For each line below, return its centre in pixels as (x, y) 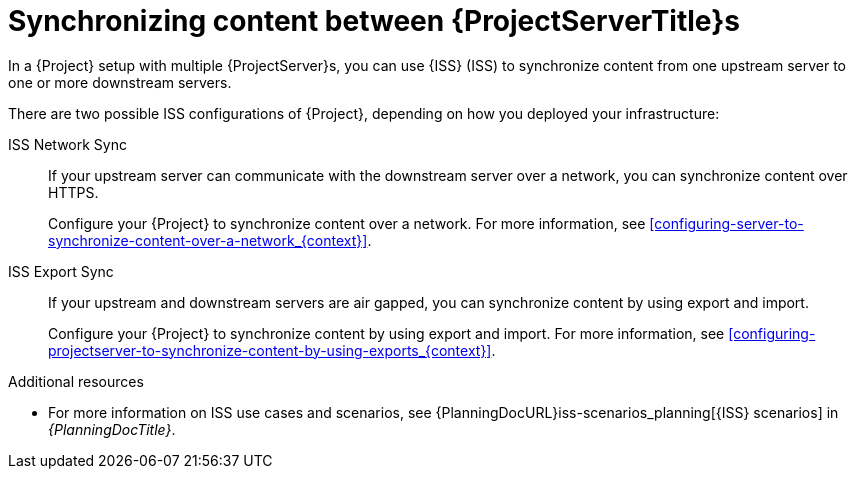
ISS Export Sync (61, 271)
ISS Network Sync (67, 144)
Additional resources (76, 381)
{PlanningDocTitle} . (112, 429)
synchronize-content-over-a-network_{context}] (208, 240)
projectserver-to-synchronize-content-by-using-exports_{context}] (270, 350)
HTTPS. (73, 192)
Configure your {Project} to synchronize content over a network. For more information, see (347, 223)
